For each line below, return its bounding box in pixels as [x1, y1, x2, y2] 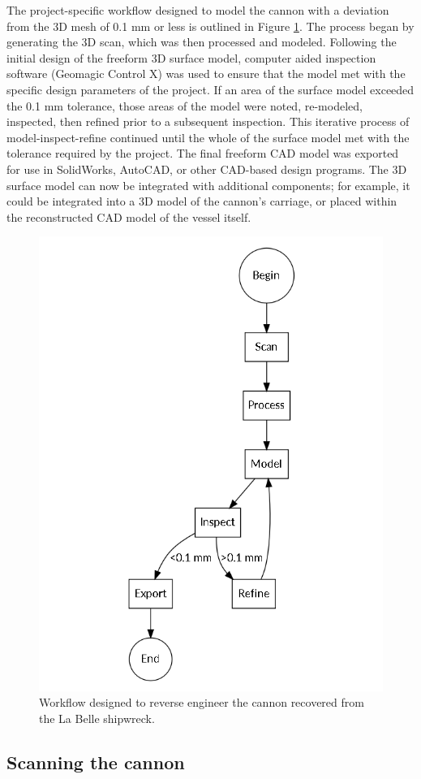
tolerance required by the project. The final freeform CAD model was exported [6, 145, 399, 162]
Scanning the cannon [6, 749, 185, 774]
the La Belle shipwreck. [39, 709, 155, 726]
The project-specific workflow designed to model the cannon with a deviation [6, 2, 389, 18]
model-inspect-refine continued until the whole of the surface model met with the [6, 128, 410, 145]
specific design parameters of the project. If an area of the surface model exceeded [6, 80, 415, 97]
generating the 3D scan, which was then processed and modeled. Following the [6, 33, 397, 50]
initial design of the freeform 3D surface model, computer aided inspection [6, 49, 376, 66]
